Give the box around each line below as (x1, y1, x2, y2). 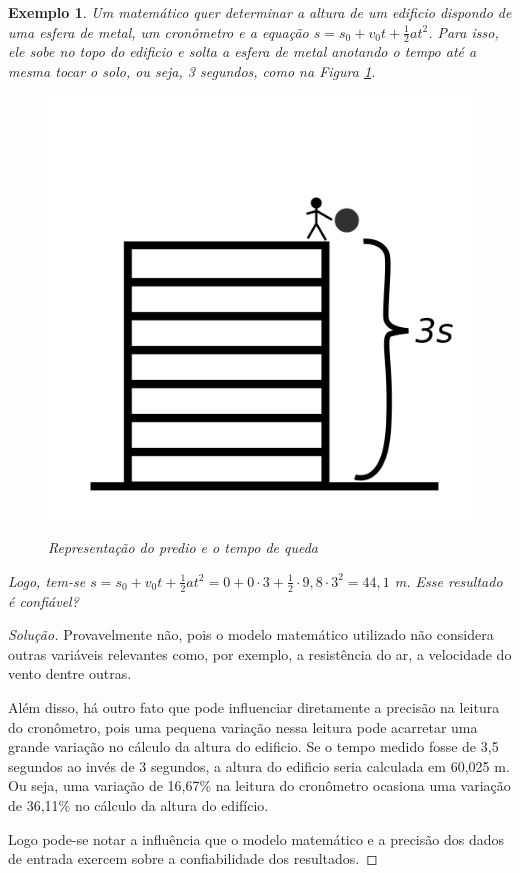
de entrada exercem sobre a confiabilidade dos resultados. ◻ (8, 848, 378, 869)
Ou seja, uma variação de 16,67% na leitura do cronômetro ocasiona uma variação (8, 775, 511, 796)
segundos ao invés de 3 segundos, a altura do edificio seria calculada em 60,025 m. (8, 755, 510, 776)
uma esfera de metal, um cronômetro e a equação (8, 21, 309, 42)
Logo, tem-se (8, 570, 86, 591)
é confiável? (8, 590, 79, 611)
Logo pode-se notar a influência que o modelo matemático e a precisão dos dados (8, 828, 504, 849)
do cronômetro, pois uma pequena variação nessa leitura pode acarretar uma (8, 716, 478, 737)
